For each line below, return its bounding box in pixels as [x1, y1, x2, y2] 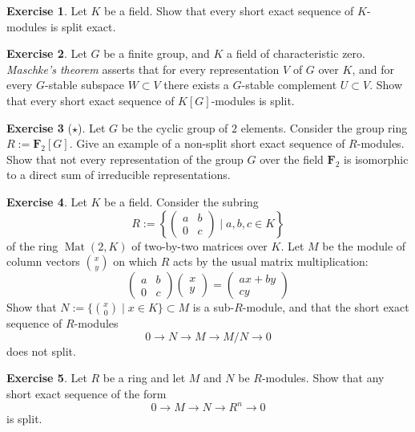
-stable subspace [45, 76, 124, 93]
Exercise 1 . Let [6, 2, 87, 18]
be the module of [322, 237, 406, 254]
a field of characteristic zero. [227, 45, 365, 62]
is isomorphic [344, 150, 409, 167]
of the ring [6, 237, 58, 254]
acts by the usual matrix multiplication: [173, 253, 369, 270]
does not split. [6, 342, 76, 359]
